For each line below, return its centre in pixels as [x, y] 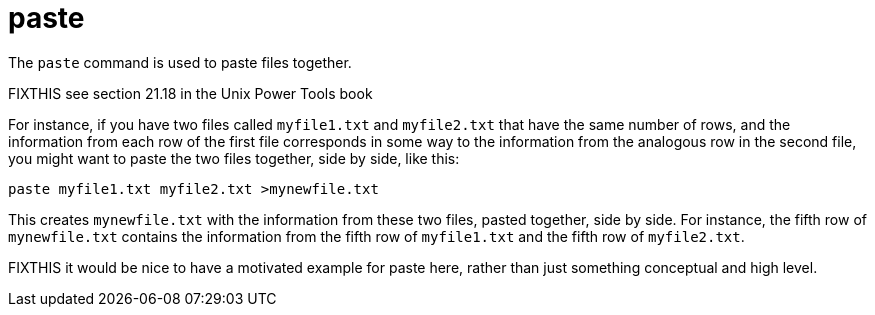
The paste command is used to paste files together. [180, 62]
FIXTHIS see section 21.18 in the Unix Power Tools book [190, 93]
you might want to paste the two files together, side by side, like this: [234, 158]
